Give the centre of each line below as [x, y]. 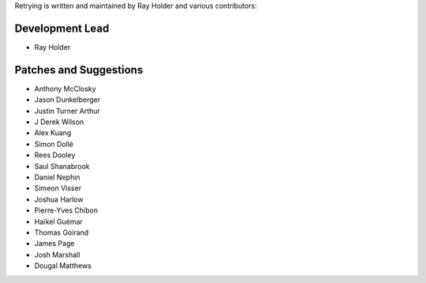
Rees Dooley [55, 155]
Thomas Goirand [62, 232]
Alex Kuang [53, 133]
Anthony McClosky [65, 89]
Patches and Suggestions [79, 70]
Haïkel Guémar [58, 221]
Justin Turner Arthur [67, 111]
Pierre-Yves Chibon [66, 210]
